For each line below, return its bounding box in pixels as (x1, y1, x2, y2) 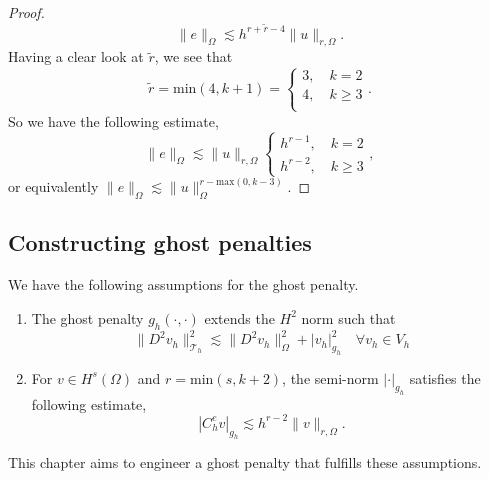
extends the (204, 307, 275, 328)
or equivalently (8, 176, 99, 197)
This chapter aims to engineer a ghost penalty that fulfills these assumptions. (8, 452, 482, 473)
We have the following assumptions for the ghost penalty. (8, 274, 359, 295)
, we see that (154, 46, 233, 67)
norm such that (301, 307, 396, 328)
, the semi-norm (282, 367, 379, 388)
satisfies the (409, 367, 481, 388)
